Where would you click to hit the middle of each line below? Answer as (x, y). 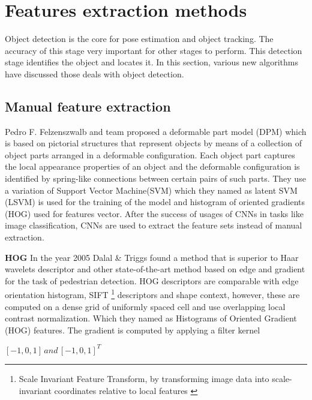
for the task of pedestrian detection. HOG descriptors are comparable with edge (152, 280)
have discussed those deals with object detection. (94, 73)
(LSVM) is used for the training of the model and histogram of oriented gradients (155, 202)
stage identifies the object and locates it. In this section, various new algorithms (152, 62)
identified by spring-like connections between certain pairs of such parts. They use (155, 178)
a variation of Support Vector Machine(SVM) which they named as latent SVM (151, 190)
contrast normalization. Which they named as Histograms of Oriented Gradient (151, 318)
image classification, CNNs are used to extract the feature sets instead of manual (154, 225)
